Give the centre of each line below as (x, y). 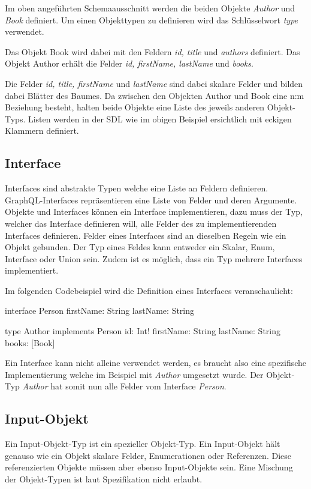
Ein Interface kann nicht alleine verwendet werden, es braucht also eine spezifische (156, 363)
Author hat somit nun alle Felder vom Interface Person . (124, 386)
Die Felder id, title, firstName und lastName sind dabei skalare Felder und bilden (154, 83)
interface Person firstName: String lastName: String (100, 310)
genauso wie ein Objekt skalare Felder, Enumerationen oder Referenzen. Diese (148, 455)
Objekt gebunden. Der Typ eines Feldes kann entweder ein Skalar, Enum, (140, 247)
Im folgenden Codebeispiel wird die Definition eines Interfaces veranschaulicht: (149, 290)
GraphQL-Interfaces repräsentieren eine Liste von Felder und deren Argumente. (151, 199)
